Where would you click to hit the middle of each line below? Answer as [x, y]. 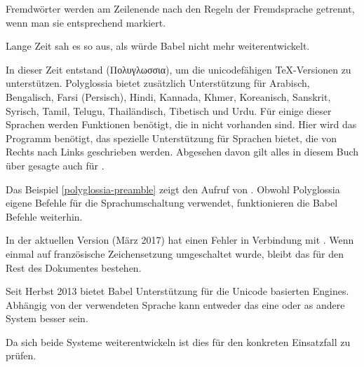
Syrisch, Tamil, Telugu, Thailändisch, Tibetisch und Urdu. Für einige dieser [169, 110]
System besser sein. [47, 318]
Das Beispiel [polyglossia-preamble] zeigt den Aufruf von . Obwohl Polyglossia [173, 189]
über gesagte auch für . [55, 165]
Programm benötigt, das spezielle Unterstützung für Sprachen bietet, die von [171, 138]
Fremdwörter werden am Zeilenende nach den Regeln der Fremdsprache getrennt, [180, 8]
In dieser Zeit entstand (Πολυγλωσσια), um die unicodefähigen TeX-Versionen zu [178, 69]
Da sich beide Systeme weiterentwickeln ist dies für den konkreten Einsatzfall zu [178, 341]
